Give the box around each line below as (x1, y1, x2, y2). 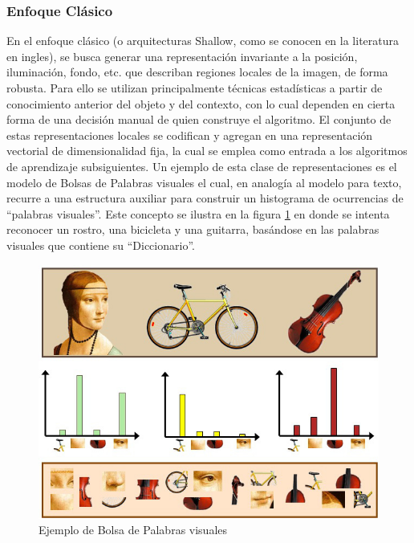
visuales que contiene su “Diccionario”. (6, 236, 195, 253)
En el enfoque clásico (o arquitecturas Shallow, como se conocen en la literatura (6, 32, 400, 49)
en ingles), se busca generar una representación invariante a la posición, (6, 47, 358, 64)
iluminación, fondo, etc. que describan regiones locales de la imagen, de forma (6, 63, 388, 80)
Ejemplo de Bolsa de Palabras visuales (39, 521, 228, 538)
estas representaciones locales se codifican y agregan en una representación (6, 126, 373, 143)
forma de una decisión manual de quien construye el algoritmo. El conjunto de (6, 111, 392, 128)
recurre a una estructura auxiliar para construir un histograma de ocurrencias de (6, 190, 404, 206)
